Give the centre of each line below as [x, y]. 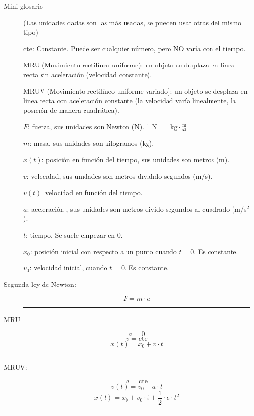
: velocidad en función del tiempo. [92, 192]
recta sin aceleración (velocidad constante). [88, 74]
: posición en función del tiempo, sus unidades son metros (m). [136, 160]
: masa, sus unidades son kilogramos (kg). [92, 143]
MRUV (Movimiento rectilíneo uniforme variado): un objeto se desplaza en [136, 91]
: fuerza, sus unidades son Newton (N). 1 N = [96, 126]
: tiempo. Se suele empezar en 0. [74, 235]
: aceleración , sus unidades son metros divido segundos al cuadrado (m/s [137, 208]
